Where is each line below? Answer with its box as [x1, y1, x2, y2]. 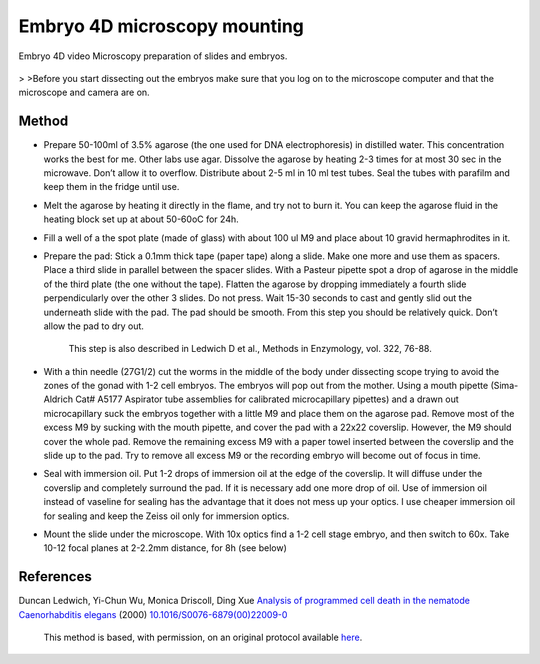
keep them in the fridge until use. [43, 181, 180, 193]
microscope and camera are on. [18, 86, 150, 99]
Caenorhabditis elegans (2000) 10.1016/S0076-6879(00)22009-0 [18, 608, 288, 620]
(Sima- [490, 380, 519, 392]
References [18, 568, 92, 585]
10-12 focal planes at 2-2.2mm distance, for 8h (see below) [43, 542, 287, 554]
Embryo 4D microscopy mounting [18, 15, 305, 37]
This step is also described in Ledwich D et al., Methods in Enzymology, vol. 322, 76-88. [68, 343, 432, 355]
